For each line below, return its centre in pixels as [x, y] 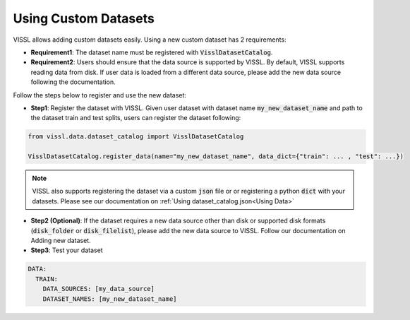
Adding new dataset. [61, 240]
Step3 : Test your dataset [67, 250]
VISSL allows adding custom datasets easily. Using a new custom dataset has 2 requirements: [150, 40]
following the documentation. [73, 82]
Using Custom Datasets [84, 18]
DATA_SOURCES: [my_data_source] [99, 289]
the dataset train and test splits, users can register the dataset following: [136, 118]
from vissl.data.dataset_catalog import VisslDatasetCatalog [136, 137]
